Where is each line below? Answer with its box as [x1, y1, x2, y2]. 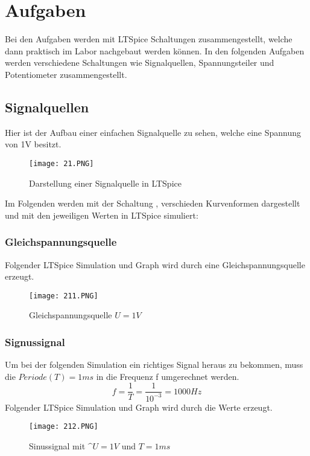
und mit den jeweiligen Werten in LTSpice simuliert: [5, 208, 198, 221]
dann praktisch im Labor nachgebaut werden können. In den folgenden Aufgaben [5, 44, 305, 57]
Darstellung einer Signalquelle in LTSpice [29, 176, 182, 189]
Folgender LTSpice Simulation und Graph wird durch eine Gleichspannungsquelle [5, 258, 305, 271]
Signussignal [5, 334, 65, 349]
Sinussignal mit [29, 440, 86, 452]
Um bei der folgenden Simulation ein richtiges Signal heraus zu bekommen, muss [5, 358, 303, 371]
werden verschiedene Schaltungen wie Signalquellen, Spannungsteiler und [5, 56, 274, 69]
